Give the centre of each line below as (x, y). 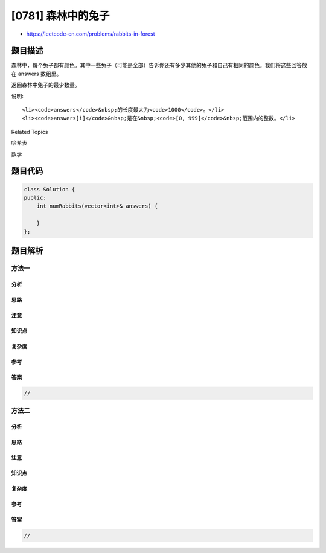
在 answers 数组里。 (37, 74)
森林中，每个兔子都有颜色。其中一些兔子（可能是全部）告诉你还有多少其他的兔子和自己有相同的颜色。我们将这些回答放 (159, 65)
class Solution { (50, 189)
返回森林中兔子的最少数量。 (46, 85)
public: (35, 197)
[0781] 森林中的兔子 (60, 16)
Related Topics (30, 132)
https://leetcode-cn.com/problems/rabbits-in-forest (91, 34)
